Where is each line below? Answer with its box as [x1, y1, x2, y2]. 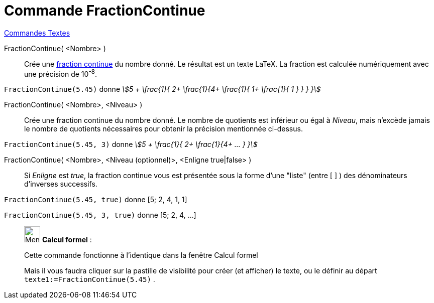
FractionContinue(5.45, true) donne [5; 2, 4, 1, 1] [4, 195, 187, 204]
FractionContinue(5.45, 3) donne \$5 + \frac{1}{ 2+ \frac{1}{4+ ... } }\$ [4, 140, 258, 149]
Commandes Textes [4, 28, 70, 37]
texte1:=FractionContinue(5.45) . [24, 275, 155, 284]
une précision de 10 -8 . [24, 68, 97, 78]
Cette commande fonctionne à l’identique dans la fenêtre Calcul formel [24, 251, 258, 260]
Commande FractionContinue [4, 2, 205, 19]
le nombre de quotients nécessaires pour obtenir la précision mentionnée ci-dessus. [24, 124, 303, 133]
